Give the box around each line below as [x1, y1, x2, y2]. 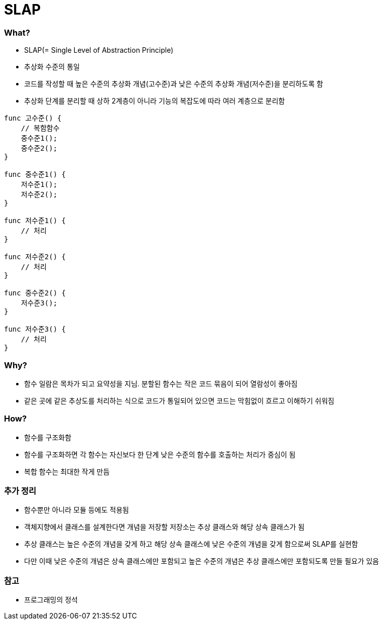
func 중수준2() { [4, 289, 66, 297]
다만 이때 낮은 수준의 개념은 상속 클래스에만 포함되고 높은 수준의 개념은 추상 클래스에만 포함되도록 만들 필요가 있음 [24, 557, 379, 566]
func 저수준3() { [4, 325, 66, 334]
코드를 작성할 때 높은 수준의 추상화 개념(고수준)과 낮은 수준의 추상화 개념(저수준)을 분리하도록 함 [24, 79, 323, 88]
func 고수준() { [4, 114, 62, 123]
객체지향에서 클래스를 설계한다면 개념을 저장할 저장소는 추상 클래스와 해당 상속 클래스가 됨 [24, 523, 305, 532]
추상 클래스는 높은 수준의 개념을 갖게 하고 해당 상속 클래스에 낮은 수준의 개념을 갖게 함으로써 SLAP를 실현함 [24, 540, 358, 549]
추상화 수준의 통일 [24, 62, 80, 71]
